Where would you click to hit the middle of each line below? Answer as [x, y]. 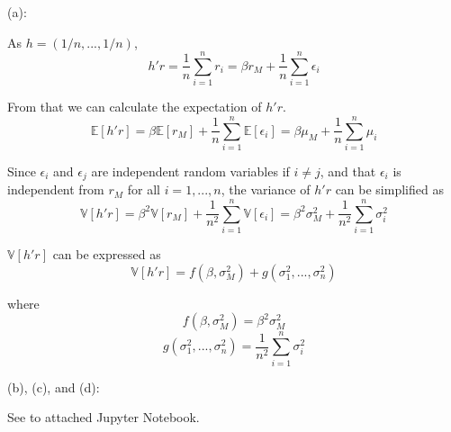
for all [144, 189]
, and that [348, 171]
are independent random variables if [190, 171]
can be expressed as [107, 254]
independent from [56, 189]
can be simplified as [389, 189]
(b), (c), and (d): [54, 387]
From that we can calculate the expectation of [135, 107]
